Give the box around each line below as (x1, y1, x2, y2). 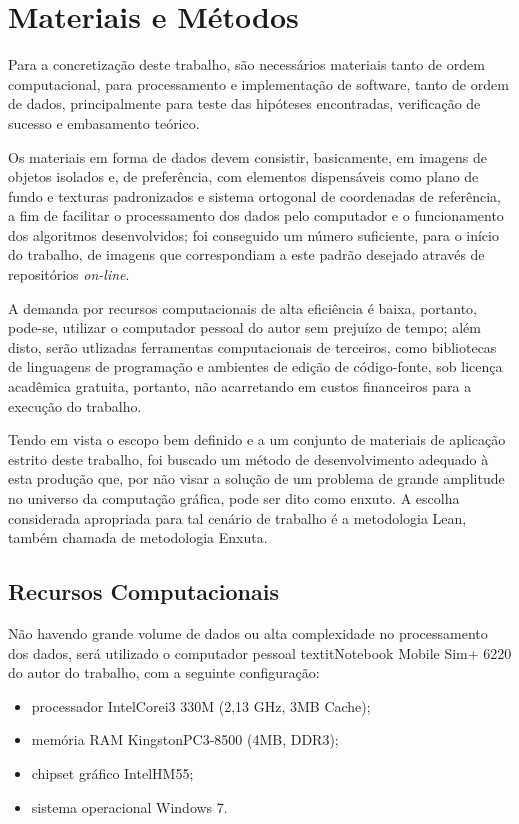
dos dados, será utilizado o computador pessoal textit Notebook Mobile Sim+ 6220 (8, 642, 512, 663)
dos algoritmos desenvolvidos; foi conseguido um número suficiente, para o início (8, 224, 499, 245)
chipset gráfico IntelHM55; (31, 762, 194, 783)
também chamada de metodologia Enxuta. (8, 527, 268, 548)
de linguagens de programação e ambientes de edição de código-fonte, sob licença (8, 356, 503, 377)
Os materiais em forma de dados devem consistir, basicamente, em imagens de (8, 146, 487, 167)
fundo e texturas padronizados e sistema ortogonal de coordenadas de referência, (8, 185, 501, 206)
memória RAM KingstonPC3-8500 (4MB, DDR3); (31, 729, 339, 750)
